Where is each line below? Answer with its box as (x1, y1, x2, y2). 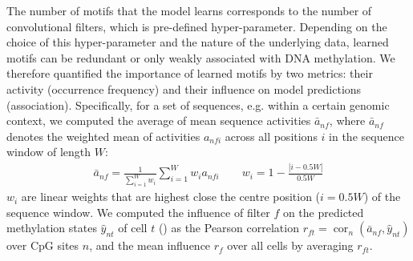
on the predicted (282, 203, 364, 220)
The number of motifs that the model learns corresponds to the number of (6, 2, 372, 18)
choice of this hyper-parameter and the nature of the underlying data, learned (6, 34, 389, 50)
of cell (118, 219, 148, 236)
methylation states (6, 219, 97, 236)
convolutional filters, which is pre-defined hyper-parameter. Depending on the (6, 18, 387, 34)
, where (329, 112, 366, 129)
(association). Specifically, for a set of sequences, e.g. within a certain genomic (6, 96, 390, 113)
